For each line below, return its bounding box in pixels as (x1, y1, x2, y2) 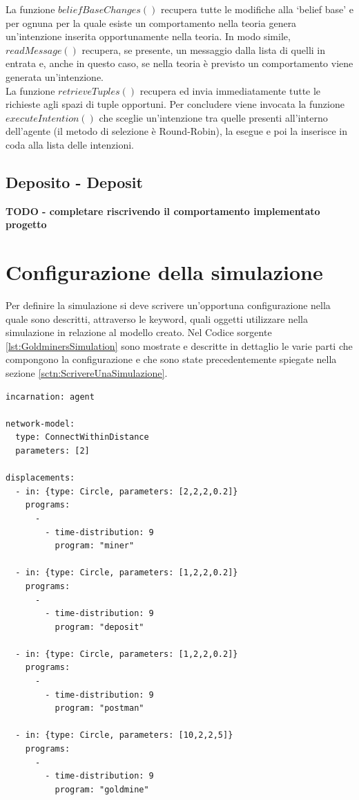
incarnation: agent (6, 391, 95, 402)
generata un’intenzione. (6, 69, 104, 84)
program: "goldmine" (55, 784, 149, 794)
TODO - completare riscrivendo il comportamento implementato (6, 203, 320, 218)
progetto (6, 217, 47, 232)
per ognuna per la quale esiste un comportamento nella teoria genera (6, 15, 297, 30)
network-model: (6, 418, 75, 429)
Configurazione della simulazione (6, 258, 323, 286)
